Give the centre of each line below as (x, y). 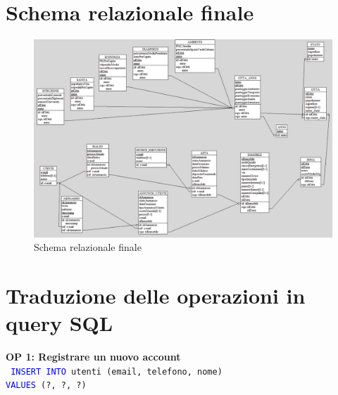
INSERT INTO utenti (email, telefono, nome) (117, 371)
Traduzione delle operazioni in (156, 296)
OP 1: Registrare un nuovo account (93, 357)
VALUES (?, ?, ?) (46, 386)
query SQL (60, 323)
